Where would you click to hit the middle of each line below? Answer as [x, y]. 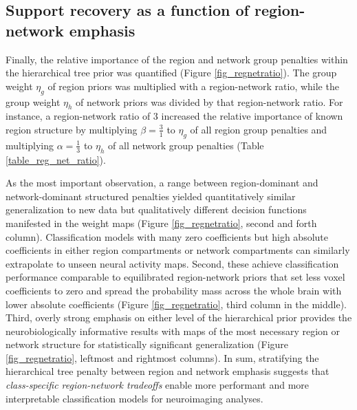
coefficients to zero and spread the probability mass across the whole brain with [174, 290]
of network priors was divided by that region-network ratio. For [209, 101]
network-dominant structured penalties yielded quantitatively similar [151, 196]
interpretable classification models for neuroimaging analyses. [134, 398]
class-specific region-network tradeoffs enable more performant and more [158, 385]
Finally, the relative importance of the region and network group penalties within [177, 59]
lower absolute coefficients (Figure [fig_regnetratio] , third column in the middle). [176, 304]
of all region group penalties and [259, 129]
